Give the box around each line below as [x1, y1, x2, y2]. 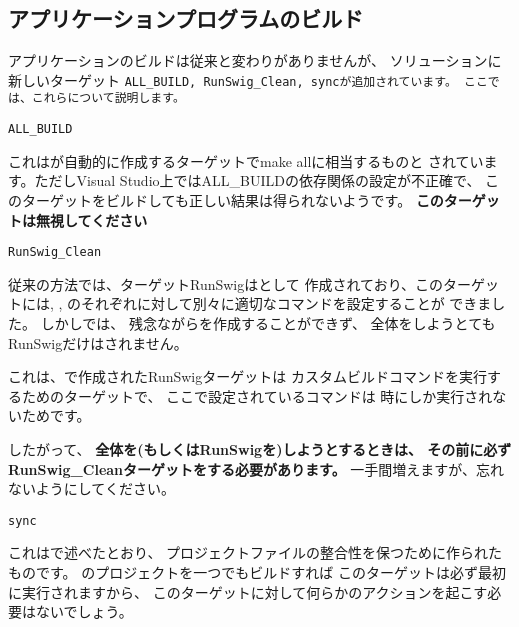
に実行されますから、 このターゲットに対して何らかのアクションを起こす [8, 581, 488, 602]
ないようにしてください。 [8, 478, 175, 499]
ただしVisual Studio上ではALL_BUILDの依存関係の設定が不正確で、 [34, 170, 481, 191]
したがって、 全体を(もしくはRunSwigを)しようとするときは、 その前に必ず [8, 438, 512, 459]
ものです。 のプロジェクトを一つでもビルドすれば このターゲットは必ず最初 [8, 561, 506, 582]
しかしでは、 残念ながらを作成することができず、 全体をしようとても [40, 312, 496, 333]
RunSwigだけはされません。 [8, 332, 188, 353]
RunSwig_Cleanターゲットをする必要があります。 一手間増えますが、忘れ [8, 458, 505, 479]
